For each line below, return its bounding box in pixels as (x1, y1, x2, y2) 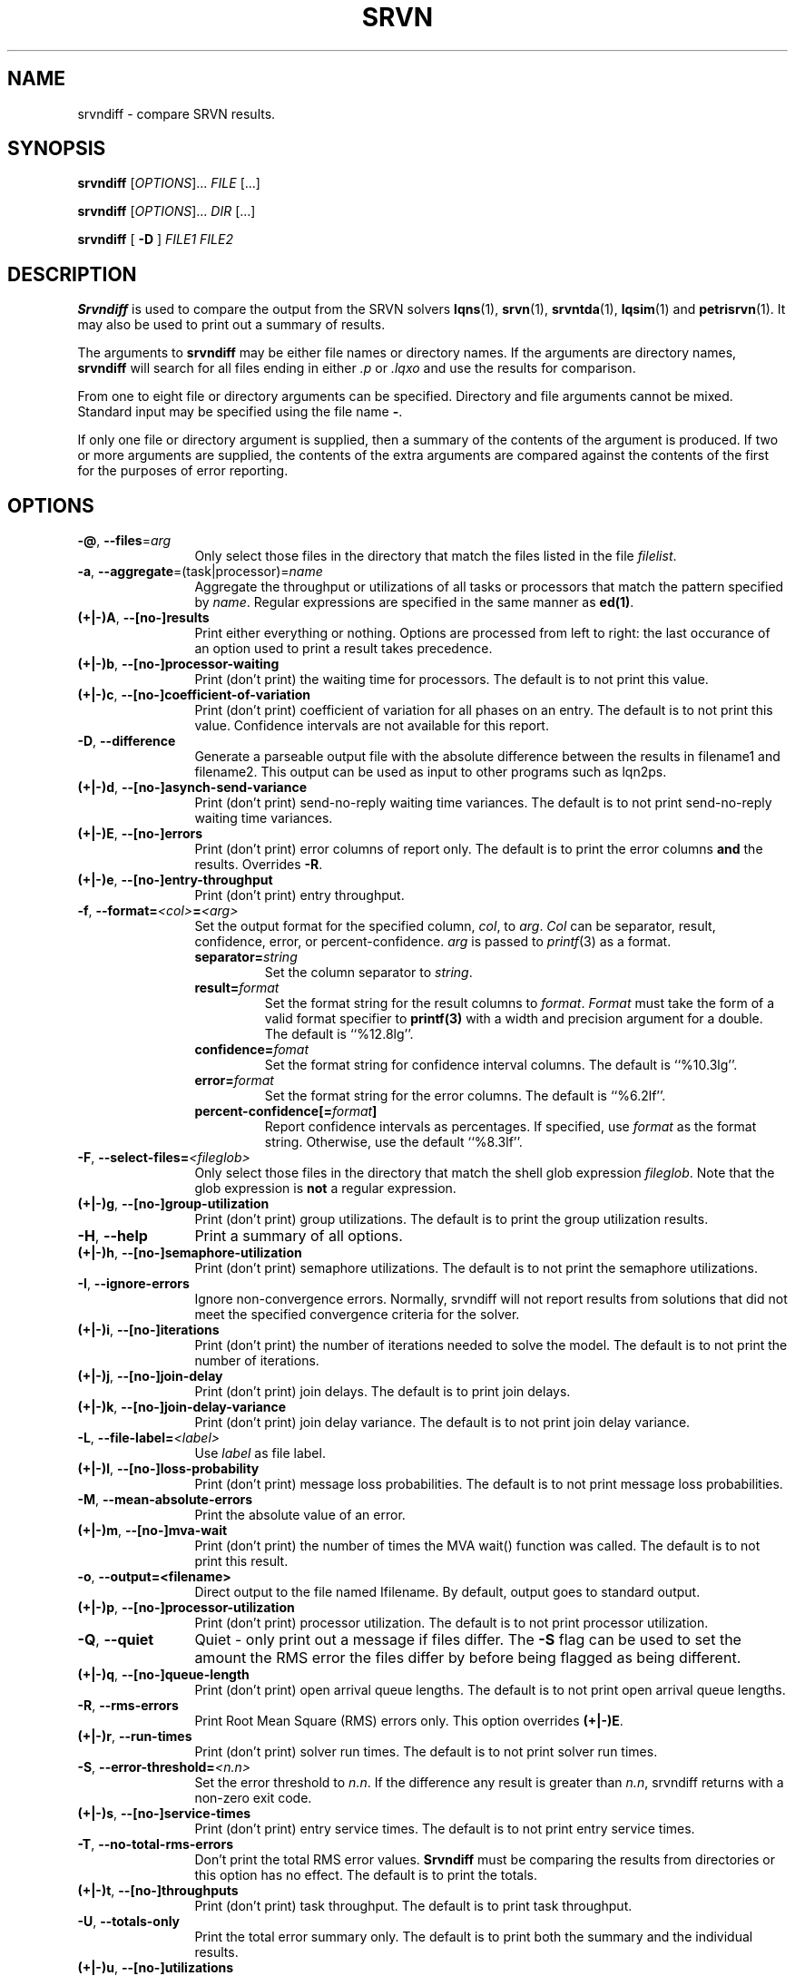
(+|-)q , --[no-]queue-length (77, 1667, 250, 1683)
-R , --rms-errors (77, 1697, 179, 1714)
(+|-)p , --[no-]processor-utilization (77, 1599, 295, 1616)
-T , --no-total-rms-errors (77, 1836, 233, 1853)
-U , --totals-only (77, 1913, 181, 1930)
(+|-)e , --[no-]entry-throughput (77, 872, 273, 888)
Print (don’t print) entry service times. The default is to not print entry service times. (194, 1821, 695, 1837)
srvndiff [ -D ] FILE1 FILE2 (77, 231, 233, 248)
